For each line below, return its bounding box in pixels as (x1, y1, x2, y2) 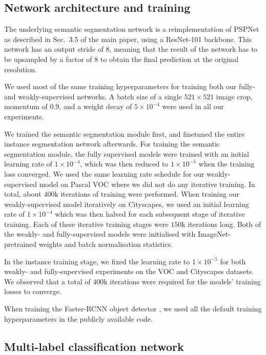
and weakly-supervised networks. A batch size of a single (4, 91, 182, 101)
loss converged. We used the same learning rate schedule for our (4, 168, 204, 179)
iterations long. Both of (188, 218, 261, 229)
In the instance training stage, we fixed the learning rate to (4, 256, 190, 266)
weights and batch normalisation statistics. (38, 239, 173, 249)
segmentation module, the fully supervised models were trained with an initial (4, 148, 250, 159)
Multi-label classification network (4, 338, 184, 354)
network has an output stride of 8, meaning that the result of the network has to (4, 44, 258, 54)
